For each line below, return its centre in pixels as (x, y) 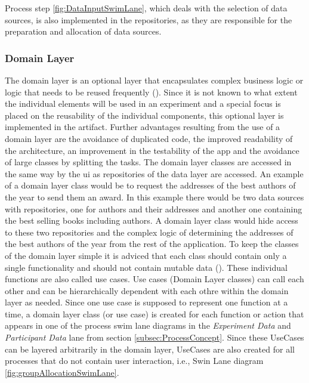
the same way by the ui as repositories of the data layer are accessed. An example (154, 173)
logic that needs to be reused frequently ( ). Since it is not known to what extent (151, 92)
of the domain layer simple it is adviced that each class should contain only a (146, 255)
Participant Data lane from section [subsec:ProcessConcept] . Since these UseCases (154, 337)
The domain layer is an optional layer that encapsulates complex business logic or (154, 80)
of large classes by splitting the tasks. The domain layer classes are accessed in (148, 162)
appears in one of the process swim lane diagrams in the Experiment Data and (148, 325)
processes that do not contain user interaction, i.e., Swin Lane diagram (134, 361)
